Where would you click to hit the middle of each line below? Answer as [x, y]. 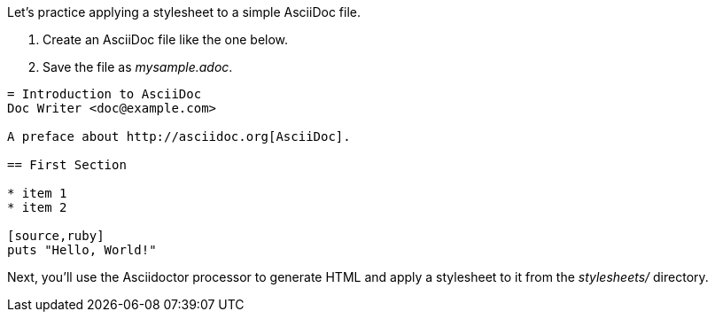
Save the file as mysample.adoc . [138, 67]
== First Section [67, 165]
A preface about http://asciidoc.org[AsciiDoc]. [179, 136]
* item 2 [37, 207]
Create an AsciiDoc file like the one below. [166, 39]
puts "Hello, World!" [82, 250]
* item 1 [37, 193]
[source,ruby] [56, 236]
